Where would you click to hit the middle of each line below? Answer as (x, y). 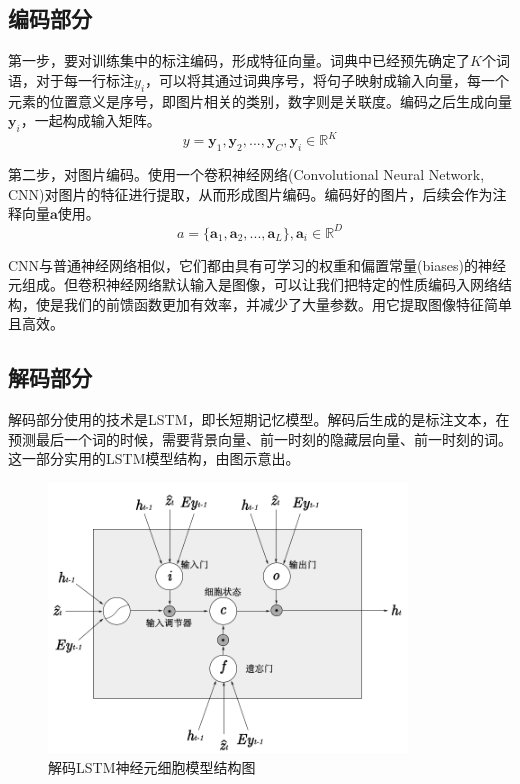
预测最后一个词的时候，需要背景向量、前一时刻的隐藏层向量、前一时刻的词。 (260, 438)
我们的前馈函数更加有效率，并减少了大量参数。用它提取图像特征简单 (287, 303)
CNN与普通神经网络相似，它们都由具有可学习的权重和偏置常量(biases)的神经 (257, 264)
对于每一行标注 (84, 79)
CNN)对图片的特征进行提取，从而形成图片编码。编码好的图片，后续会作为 (250, 193)
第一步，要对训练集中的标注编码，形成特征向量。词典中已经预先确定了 (239, 60)
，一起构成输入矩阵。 (90, 120)
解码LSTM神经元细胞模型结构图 (152, 766)
